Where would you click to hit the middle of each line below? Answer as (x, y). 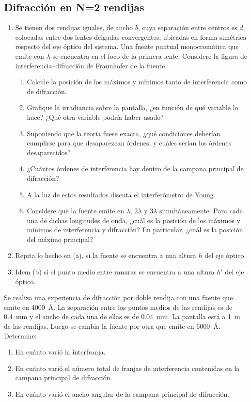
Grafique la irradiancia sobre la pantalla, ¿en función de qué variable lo (133, 107)
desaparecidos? (49, 152)
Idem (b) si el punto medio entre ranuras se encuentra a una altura (115, 272)
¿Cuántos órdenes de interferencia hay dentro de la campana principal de (135, 169)
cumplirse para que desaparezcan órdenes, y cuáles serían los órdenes (129, 143)
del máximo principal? (60, 239)
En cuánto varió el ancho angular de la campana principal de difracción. (122, 394)
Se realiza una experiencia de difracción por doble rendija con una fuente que (118, 297)
